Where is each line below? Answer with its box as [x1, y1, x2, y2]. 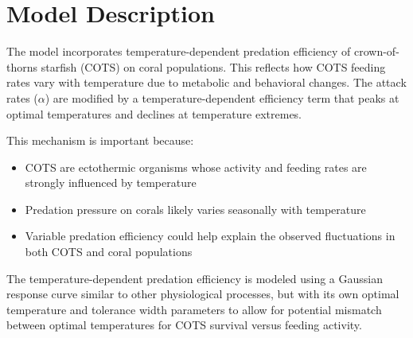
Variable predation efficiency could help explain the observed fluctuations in [25, 227, 395, 244]
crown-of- [353, 43, 399, 60]
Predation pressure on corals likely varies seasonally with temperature [25, 200, 366, 217]
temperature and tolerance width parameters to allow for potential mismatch [6, 301, 382, 317]
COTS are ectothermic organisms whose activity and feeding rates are [25, 158, 367, 175]
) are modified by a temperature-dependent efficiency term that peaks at [45, 89, 399, 106]
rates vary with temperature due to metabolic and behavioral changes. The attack [6, 74, 407, 91]
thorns [6, 58, 38, 75]
